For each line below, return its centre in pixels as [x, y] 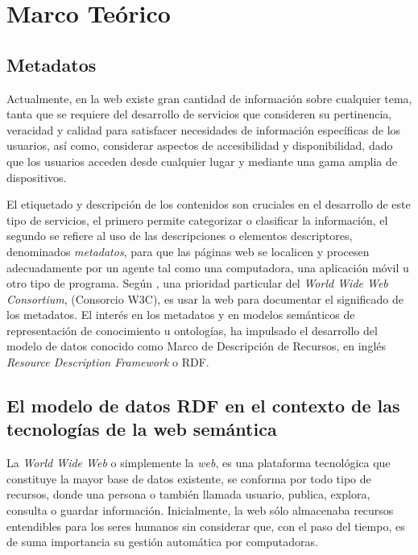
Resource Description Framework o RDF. [108, 362]
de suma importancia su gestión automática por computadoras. [162, 542]
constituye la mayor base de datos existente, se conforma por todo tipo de [189, 478]
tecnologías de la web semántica [142, 429]
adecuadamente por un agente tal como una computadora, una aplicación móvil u [208, 267]
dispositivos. [37, 177]
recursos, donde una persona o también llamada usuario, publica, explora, [188, 494]
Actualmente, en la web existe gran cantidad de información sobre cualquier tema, [209, 98]
